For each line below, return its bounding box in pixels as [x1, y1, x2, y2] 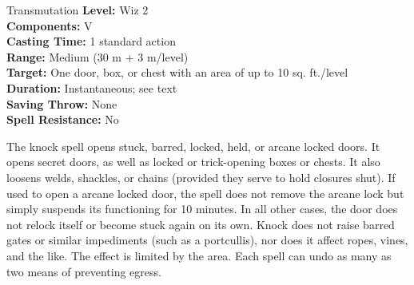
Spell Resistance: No [6, 111, 119, 128]
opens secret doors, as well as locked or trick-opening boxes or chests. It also [6, 153, 380, 170]
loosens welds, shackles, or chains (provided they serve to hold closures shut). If [6, 168, 396, 185]
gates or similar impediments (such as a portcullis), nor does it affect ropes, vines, [6, 232, 408, 248]
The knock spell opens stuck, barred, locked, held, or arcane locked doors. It [6, 137, 380, 154]
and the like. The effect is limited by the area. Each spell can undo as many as [6, 247, 392, 263]
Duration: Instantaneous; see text [6, 79, 177, 96]
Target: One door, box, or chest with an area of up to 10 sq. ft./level [6, 64, 348, 81]
